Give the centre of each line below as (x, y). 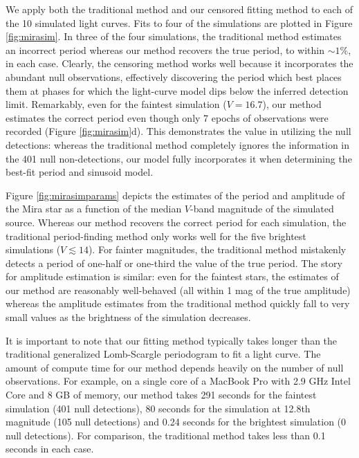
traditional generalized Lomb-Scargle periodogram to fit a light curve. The (163, 354)
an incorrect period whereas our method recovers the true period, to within (165, 49)
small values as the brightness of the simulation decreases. (128, 317)
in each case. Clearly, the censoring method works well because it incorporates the (179, 63)
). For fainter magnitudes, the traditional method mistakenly (217, 249)
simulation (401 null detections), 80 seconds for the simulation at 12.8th (158, 408)
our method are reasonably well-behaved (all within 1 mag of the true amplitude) (178, 290)
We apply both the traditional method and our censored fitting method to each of (179, 9)
